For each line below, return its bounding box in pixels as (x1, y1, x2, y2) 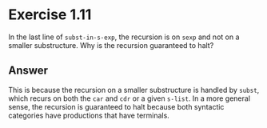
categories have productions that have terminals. (8, 110, 169, 120)
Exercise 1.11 (8, 6, 92, 24)
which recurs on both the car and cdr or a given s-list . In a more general (8, 94, 250, 103)
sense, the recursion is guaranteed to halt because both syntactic (8, 102, 225, 111)
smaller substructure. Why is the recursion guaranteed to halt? (8, 40, 214, 50)
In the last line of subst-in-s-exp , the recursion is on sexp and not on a (8, 32, 240, 42)
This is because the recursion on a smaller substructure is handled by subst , (8, 85, 260, 94)
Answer (8, 64, 49, 78)
